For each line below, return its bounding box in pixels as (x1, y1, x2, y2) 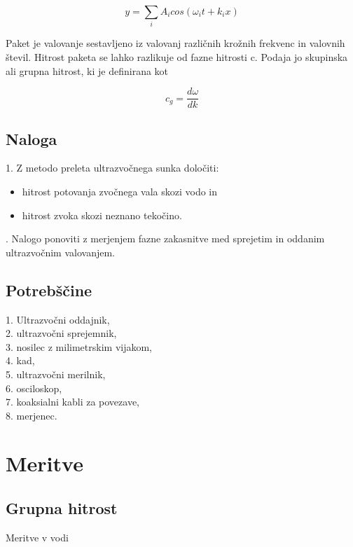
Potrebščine (6, 279, 92, 300)
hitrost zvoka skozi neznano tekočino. (22, 207, 182, 222)
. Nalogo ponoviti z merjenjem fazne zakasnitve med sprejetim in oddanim (6, 231, 325, 246)
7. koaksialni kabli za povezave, (6, 394, 140, 409)
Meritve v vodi (6, 529, 69, 544)
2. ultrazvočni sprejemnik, (6, 326, 117, 340)
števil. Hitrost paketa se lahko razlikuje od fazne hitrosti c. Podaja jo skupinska (6, 49, 348, 64)
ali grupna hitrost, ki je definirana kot (6, 63, 169, 78)
